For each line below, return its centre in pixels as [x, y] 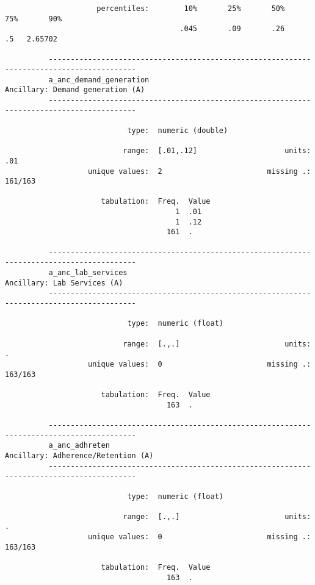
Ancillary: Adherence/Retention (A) [79, 455]
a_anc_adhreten [79, 446]
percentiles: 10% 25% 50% [191, 9]
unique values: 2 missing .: [200, 171]
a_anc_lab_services [88, 273]
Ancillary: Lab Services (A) [64, 283]
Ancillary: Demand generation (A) [75, 90]
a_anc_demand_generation [99, 80]
